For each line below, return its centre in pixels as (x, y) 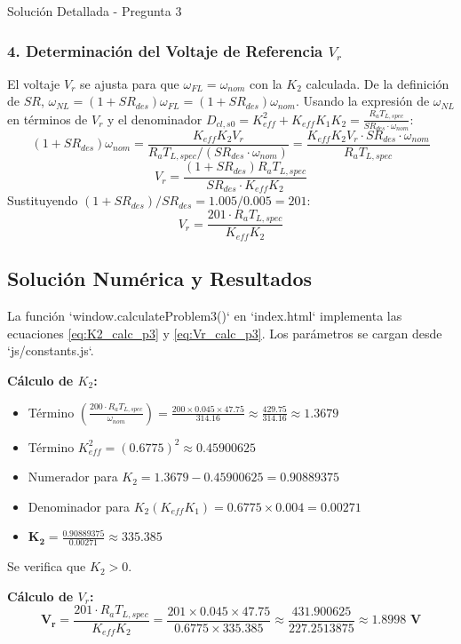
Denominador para (79, 506)
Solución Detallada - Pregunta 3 (95, 11)
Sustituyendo (43, 200)
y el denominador (155, 119)
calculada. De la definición (378, 83)
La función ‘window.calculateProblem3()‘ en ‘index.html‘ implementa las (205, 316)
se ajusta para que (130, 83)
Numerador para (73, 477)
